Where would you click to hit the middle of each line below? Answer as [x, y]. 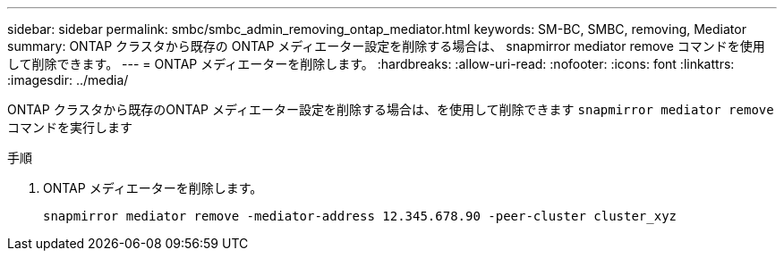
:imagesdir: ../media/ [68, 80]
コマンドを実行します [70, 127]
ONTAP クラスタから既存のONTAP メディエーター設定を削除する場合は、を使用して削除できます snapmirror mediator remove [391, 109]
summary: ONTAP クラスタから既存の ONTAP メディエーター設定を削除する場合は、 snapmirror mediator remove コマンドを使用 [386, 46]
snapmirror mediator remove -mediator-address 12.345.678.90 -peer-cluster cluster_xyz [360, 216]
